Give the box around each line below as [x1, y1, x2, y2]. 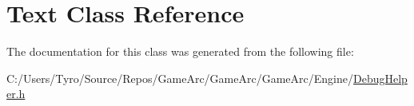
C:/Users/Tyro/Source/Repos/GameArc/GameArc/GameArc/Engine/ [6, 69, 353, 86]
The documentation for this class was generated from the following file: [6, 43, 354, 60]
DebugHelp [352, 69, 408, 86]
